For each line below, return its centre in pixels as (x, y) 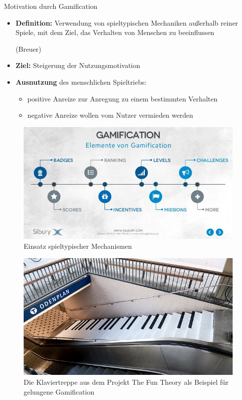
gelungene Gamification (59, 391)
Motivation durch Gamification (51, 6)
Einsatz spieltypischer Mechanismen (78, 246)
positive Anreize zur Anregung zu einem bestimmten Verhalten (122, 98)
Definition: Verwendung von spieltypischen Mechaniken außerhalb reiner (127, 22)
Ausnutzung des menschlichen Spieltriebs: (81, 82)
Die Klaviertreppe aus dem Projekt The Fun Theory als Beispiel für (126, 382)
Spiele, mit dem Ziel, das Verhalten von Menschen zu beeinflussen (115, 32)
